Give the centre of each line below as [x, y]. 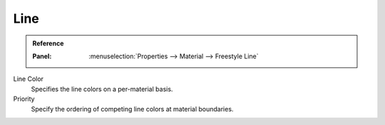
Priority [24, 99]
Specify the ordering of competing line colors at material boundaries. [132, 109]
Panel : [42, 56]
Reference [48, 43]
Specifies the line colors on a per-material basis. [102, 89]
